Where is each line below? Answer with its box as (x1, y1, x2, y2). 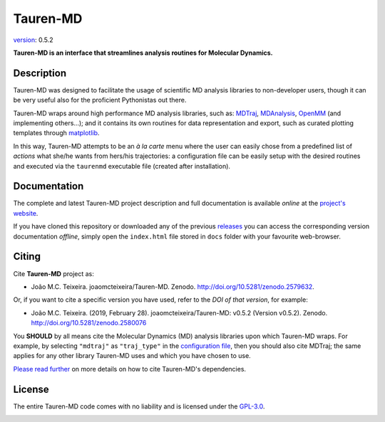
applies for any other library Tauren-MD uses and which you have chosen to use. (13, 352, 251, 360)
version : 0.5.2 (13, 36, 53, 44)
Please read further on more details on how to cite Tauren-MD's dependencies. (13, 364, 246, 373)
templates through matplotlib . (13, 129, 100, 137)
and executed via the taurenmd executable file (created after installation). (13, 162, 231, 170)
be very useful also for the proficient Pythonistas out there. (13, 96, 187, 105)
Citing (13, 250, 41, 263)
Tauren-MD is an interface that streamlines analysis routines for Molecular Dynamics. (13, 48, 273, 57)
